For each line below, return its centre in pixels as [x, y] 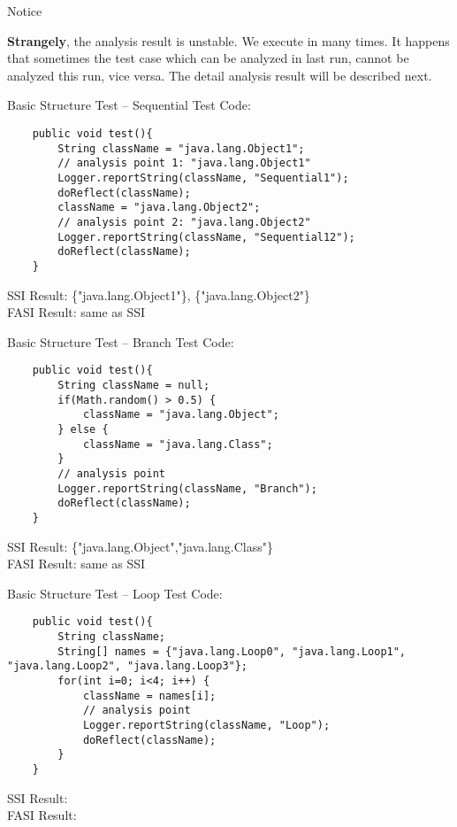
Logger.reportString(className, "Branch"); [187, 488]
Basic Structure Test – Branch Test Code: [121, 341]
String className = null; [134, 385]
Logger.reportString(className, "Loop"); [206, 725]
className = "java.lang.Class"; [178, 444]
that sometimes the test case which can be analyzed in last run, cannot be [208, 58]
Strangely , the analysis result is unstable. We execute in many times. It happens [228, 40]
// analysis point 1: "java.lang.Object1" [184, 163]
